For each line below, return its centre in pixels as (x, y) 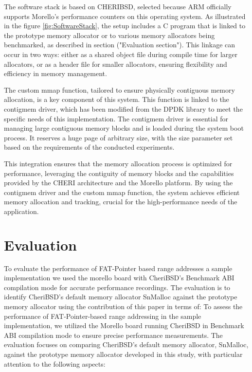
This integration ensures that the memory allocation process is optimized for (118, 163)
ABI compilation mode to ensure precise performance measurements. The (113, 335)
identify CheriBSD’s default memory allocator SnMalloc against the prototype (121, 297)
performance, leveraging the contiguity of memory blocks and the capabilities (119, 173)
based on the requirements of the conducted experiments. (89, 147)
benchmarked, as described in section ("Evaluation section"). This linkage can (120, 45)
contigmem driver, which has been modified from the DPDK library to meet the (123, 108)
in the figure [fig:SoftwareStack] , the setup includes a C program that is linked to (125, 26)
